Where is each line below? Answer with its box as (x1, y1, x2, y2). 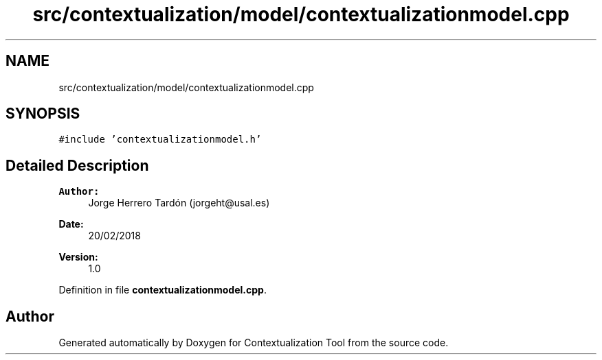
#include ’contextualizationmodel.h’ (58, 134, 262, 145)
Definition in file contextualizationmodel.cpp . (58, 284, 267, 296)
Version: (58, 251, 98, 263)
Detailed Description (5, 156, 149, 174)
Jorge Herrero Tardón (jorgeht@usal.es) (88, 197, 270, 209)
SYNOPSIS (5, 105, 80, 123)
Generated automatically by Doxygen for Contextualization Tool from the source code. (58, 337, 449, 349)
